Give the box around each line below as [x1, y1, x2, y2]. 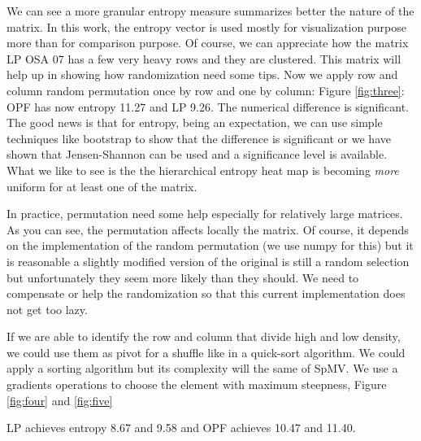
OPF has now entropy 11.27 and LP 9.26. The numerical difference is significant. [7, 98, 410, 115]
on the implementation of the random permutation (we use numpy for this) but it [7, 237, 414, 254]
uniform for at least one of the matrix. [7, 177, 197, 194]
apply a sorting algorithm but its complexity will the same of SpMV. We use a [7, 360, 398, 377]
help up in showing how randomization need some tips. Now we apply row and [7, 66, 398, 83]
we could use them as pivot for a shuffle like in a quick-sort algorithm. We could [7, 343, 406, 360]
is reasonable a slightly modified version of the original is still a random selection [7, 252, 410, 269]
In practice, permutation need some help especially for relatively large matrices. [7, 205, 403, 222]
